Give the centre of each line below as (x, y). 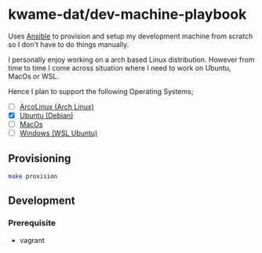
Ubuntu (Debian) (46, 116)
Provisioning (40, 158)
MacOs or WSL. (33, 76)
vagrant (32, 240)
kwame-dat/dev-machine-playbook (127, 14)
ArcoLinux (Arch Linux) (56, 107)
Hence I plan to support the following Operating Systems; (101, 91)
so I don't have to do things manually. (69, 44)
